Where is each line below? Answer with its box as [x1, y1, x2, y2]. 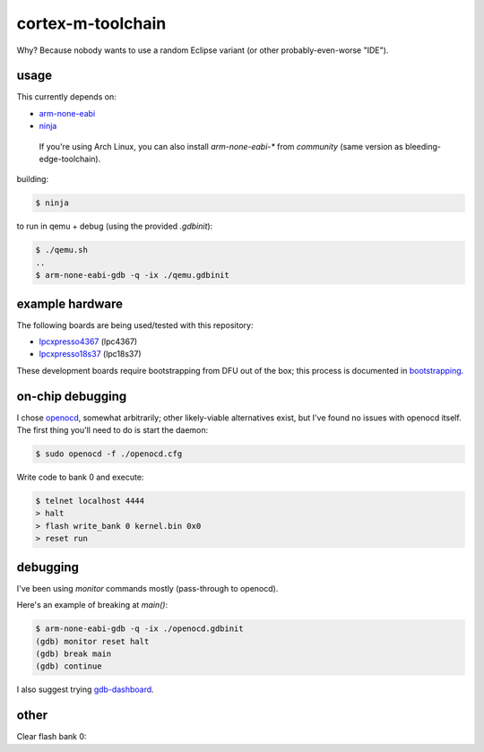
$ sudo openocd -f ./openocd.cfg [35, 449, 183, 459]
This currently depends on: [16, 91, 117, 102]
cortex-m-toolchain [16, 13, 167, 33]
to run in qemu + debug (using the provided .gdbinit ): [16, 220, 213, 232]
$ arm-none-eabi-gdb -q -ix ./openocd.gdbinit [35, 624, 244, 634]
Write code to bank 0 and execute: [16, 471, 144, 483]
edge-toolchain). [39, 153, 101, 165]
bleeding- [404, 141, 441, 151]
